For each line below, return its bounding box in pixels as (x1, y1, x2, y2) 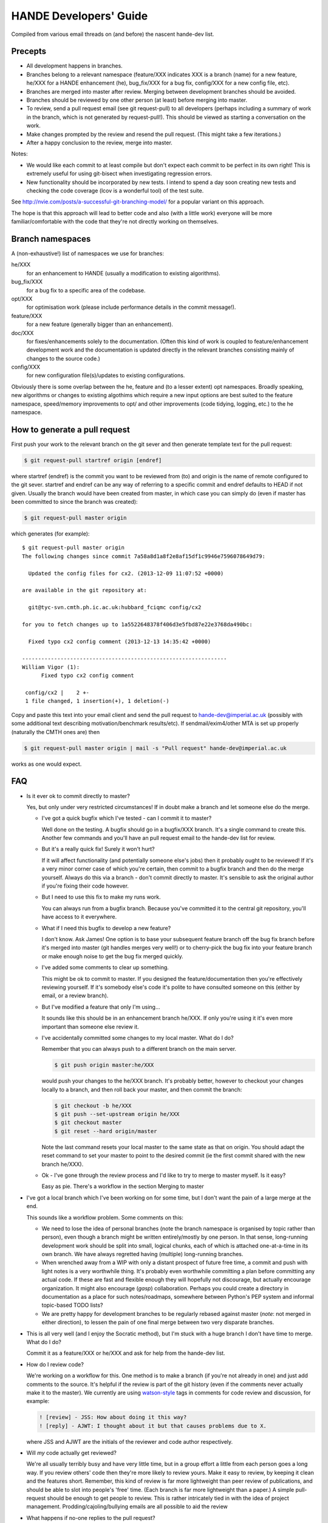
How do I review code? (26, 1360, 84, 1368)
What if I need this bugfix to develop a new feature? (41, 924, 171, 931)
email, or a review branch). (41, 992, 109, 999)
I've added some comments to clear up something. (41, 964, 169, 971)
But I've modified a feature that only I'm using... (41, 1003, 160, 1011)
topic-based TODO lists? (41, 1301, 103, 1309)
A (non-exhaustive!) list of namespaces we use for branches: (11, 250, 164, 257)
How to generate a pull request (11, 424, 130, 435)
